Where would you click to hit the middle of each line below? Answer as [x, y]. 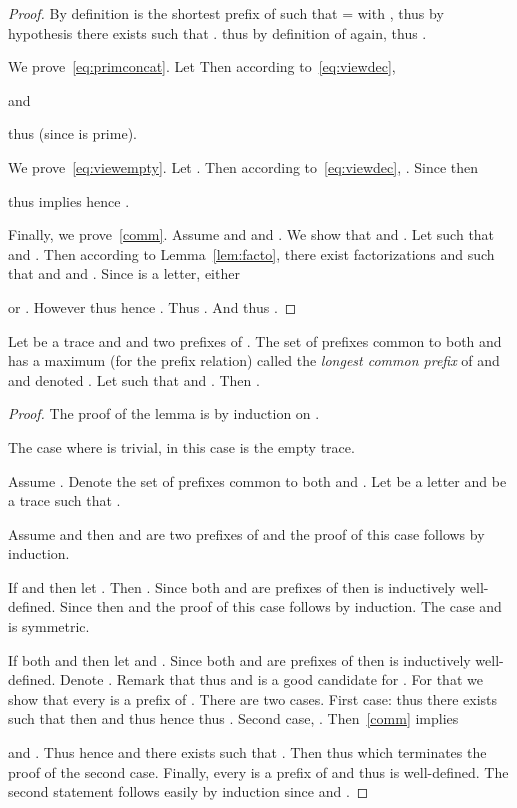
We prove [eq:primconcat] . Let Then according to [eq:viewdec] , [202, 66]
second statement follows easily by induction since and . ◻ [188, 791]
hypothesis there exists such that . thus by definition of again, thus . [217, 32]
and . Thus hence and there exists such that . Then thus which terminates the [247, 752]
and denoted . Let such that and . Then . [134, 379]
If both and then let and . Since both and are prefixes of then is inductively [239, 659]
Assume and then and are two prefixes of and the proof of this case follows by [246, 533]
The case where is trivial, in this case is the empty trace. [181, 446]
